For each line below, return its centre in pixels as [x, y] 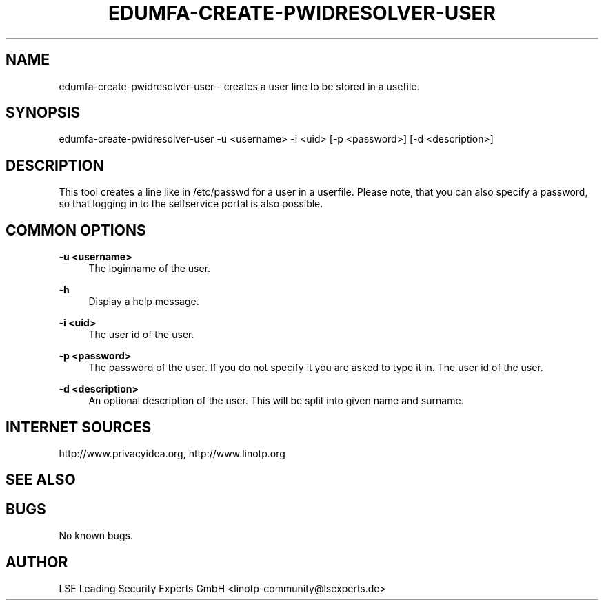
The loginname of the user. [150, 269]
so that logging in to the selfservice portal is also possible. [191, 204]
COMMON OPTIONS [76, 230]
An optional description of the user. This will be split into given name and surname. [276, 401]
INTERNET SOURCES [79, 427]
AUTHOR [37, 562]
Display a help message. [144, 302]
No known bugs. [96, 536]
